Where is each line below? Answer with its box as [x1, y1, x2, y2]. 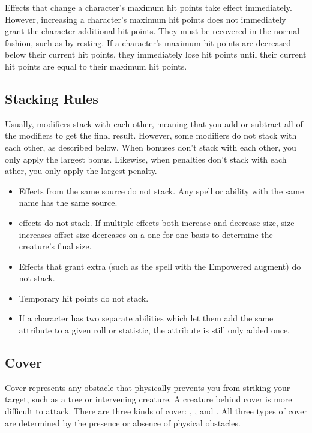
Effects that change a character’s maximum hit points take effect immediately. [5, 1, 292, 13]
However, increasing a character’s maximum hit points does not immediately [5, 13, 286, 25]
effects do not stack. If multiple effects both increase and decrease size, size [19, 216, 295, 228]
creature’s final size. [19, 240, 92, 252]
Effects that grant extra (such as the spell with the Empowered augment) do [19, 260, 301, 272]
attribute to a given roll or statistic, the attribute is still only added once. [19, 324, 290, 336]
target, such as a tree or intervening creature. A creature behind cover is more [5, 393, 292, 405]
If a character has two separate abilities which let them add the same [19, 312, 274, 324]
